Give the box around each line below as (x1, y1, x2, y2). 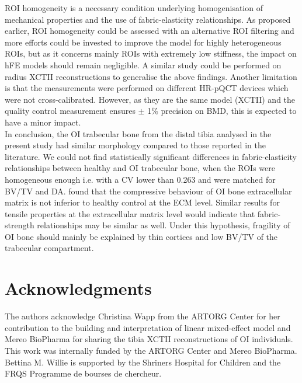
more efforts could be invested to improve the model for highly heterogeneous (5, 36, 282, 48)
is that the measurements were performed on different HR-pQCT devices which (5, 82, 289, 94)
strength (5, 219, 34, 231)
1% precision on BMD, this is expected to (147, 105, 297, 117)
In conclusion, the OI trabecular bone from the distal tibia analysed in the (5, 127, 272, 140)
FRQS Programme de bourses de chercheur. (5, 367, 162, 379)
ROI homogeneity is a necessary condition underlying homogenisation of (5, 2, 263, 13)
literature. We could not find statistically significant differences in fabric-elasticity (5, 150, 297, 162)
